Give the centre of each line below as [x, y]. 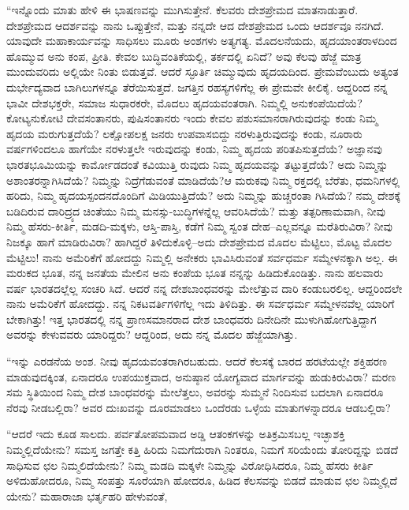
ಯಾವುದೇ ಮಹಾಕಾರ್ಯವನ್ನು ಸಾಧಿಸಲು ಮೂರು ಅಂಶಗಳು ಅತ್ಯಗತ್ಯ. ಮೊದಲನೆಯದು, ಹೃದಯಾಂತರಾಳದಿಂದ [202, 41]
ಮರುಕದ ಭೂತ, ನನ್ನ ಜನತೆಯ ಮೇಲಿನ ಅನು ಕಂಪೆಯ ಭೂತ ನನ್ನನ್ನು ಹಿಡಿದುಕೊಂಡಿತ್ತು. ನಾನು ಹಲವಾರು [195, 273]
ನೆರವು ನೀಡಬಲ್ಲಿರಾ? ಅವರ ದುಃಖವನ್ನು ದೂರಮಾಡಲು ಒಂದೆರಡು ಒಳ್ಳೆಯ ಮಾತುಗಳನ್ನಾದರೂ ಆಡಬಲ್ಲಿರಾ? [199, 407]
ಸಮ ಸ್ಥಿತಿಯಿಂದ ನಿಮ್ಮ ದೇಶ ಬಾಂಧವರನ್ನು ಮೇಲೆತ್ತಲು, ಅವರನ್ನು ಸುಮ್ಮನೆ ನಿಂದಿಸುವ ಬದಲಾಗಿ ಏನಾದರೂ [195, 392]
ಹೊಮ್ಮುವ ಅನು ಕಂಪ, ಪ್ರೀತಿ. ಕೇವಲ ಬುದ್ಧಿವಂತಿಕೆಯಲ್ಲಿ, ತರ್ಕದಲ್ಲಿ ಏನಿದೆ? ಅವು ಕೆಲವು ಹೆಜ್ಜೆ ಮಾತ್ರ [184, 56]
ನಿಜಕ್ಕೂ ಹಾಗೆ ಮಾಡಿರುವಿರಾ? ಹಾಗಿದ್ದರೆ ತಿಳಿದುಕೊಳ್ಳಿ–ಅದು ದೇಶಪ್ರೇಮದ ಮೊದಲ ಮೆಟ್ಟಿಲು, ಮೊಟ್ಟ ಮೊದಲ [199, 241]
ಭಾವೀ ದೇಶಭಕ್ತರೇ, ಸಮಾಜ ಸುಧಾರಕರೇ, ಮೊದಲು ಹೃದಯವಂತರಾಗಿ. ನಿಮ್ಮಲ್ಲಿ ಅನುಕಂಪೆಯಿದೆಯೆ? [184, 102]
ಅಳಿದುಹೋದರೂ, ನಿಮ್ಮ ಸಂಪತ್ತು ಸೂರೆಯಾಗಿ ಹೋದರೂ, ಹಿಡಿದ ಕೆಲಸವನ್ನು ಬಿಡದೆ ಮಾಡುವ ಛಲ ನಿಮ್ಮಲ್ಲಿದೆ [202, 480]
